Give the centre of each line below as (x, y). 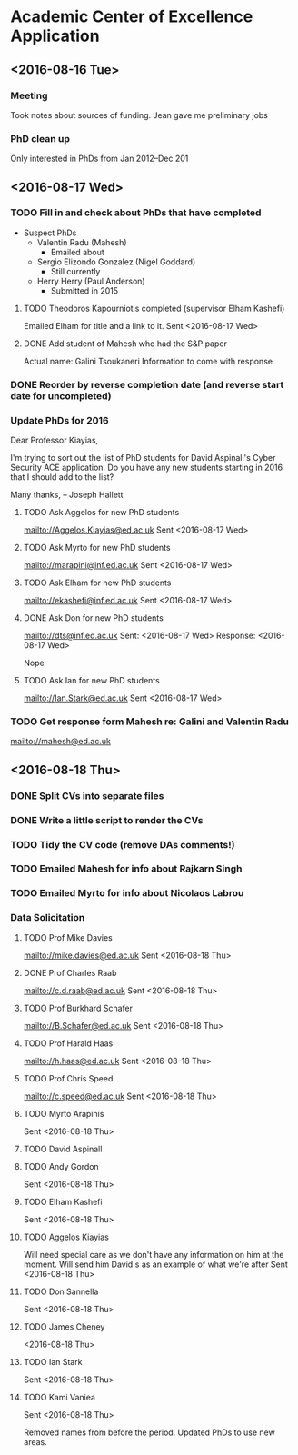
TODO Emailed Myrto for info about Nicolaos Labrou (127, 893)
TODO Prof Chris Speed (68, 1078)
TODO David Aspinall (63, 1149)
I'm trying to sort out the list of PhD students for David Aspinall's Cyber (143, 458)
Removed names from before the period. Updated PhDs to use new (149, 1432)
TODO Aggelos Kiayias (66, 1237)
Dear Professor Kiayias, (55, 440)
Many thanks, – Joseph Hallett (67, 495)
